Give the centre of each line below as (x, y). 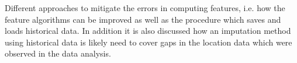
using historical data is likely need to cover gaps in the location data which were (148, 42)
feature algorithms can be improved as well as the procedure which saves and (143, 19)
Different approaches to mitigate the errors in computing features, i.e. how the (145, 8)
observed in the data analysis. (58, 53)
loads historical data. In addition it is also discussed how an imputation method (148, 31)
